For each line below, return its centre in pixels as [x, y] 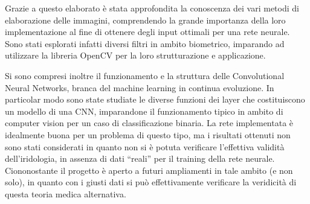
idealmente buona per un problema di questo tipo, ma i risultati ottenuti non [148, 134]
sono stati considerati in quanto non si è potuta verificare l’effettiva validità [145, 146]
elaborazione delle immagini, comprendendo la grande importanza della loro [145, 20]
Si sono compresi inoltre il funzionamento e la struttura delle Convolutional [145, 75]
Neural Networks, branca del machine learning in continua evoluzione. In [140, 87]
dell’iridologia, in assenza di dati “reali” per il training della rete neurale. [140, 158]
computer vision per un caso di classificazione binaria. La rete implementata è [149, 123]
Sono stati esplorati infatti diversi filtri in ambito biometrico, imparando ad [145, 43]
